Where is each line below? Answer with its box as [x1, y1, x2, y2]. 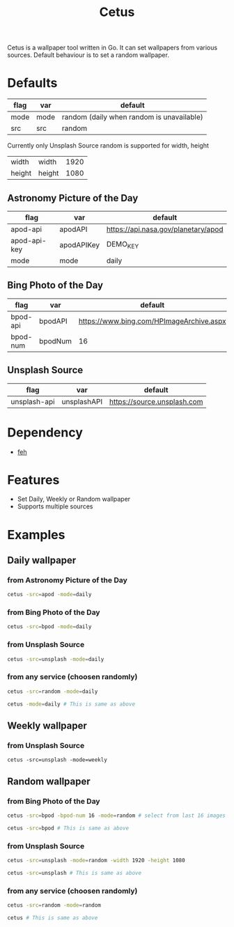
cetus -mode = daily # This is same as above [7, 701, 136, 708]
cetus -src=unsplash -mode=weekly [7, 756, 108, 763]
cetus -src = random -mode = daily [7, 687, 98, 695]
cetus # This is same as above [7, 914, 98, 921]
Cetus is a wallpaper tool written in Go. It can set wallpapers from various [7, 43, 218, 52]
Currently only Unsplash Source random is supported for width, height [7, 141, 209, 150]
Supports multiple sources [17, 502, 93, 511]
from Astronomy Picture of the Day [7, 575, 127, 585]
